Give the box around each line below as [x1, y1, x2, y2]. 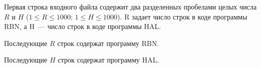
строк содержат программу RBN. [57, 37, 159, 48]
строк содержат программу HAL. [57, 54, 159, 65]
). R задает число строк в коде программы [117, 11, 247, 21]
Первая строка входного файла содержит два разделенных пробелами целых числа [4, 1, 257, 11]
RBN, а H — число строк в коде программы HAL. [4, 21, 161, 31]
